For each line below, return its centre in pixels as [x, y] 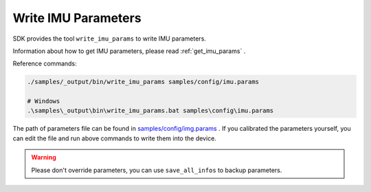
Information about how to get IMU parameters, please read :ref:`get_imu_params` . [129, 51]
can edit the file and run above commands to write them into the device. [114, 138]
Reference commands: [45, 64]
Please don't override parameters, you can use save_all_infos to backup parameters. [157, 170]
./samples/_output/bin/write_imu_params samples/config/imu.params [143, 82]
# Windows [44, 101]
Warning [44, 158]
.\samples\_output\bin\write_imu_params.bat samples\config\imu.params [150, 111]
